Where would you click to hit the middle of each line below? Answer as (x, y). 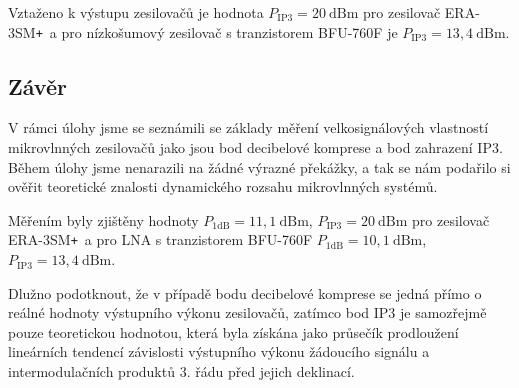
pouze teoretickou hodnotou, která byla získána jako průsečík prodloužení (233, 331)
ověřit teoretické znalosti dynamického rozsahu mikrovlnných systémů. (223, 186)
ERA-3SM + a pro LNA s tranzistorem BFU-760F (160, 239)
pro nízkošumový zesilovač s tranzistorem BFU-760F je (229, 31)
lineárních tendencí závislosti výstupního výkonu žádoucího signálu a (219, 351)
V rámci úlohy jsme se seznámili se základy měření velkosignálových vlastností (248, 127)
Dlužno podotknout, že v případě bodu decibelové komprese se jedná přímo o (245, 292)
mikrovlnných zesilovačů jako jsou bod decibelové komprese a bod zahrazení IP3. (255, 147)
